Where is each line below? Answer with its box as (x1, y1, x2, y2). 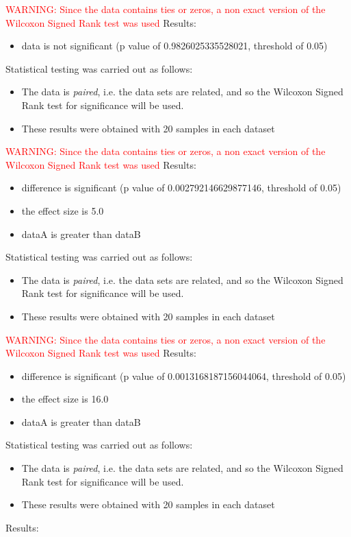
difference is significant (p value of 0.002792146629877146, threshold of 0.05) (21, 180, 341, 195)
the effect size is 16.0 (21, 392, 109, 406)
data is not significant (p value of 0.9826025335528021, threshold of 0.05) (21, 38, 328, 53)
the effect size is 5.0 (21, 203, 104, 217)
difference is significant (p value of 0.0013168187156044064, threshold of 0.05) (21, 368, 346, 383)
